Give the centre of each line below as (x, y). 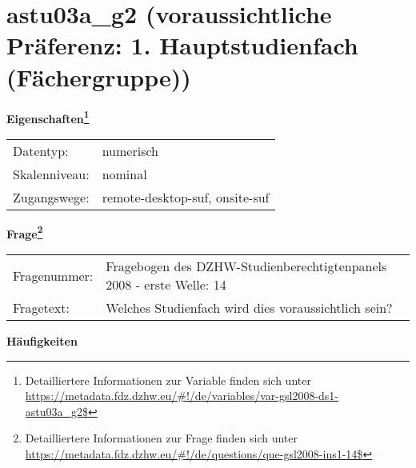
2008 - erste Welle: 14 (166, 284)
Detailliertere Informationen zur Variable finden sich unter (168, 380)
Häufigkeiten (42, 341)
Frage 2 (25, 232)
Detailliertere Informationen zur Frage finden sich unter (162, 438)
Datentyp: (41, 150)
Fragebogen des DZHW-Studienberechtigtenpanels (246, 266)
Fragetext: (41, 308)
